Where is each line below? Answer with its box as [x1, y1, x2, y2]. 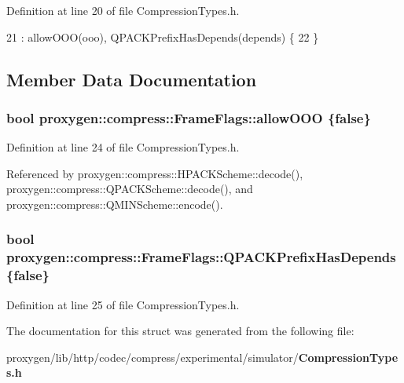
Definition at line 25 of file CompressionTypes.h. [6, 296, 240, 312]
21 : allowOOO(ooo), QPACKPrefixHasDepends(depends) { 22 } [6, 28, 319, 45]
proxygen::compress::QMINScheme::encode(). [6, 195, 223, 212]
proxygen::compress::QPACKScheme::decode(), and [6, 181, 253, 197]
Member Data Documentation [6, 67, 257, 91]
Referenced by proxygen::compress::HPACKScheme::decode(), [6, 165, 303, 181]
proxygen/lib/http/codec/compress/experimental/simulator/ [6, 348, 299, 365]
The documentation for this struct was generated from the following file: [6, 323, 354, 339]
